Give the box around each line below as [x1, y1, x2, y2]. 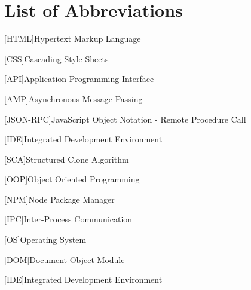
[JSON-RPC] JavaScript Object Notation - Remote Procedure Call [4, 112, 246, 125]
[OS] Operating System [4, 233, 87, 246]
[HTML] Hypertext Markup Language [4, 32, 141, 45]
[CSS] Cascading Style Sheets [4, 52, 109, 65]
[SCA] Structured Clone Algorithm [4, 152, 129, 165]
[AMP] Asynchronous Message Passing [4, 92, 143, 105]
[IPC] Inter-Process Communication [4, 213, 133, 225]
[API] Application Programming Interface [4, 72, 154, 85]
